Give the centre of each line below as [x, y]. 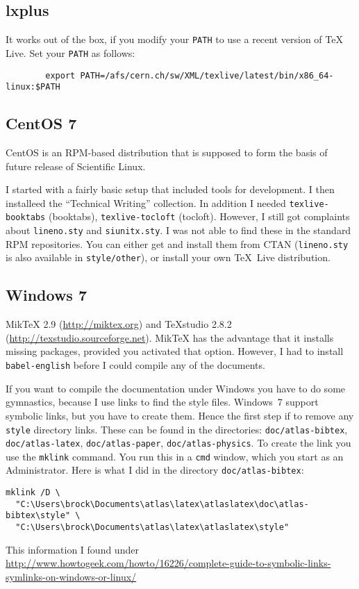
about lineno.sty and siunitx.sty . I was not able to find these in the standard [178, 230]
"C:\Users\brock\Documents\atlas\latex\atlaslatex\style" [152, 528]
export [60, 75]
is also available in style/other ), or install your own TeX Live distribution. [168, 257]
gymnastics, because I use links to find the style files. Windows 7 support [162, 402]
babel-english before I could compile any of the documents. [135, 365]
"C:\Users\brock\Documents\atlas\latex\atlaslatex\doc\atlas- [162, 504]
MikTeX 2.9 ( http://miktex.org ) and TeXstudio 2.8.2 [119, 324]
